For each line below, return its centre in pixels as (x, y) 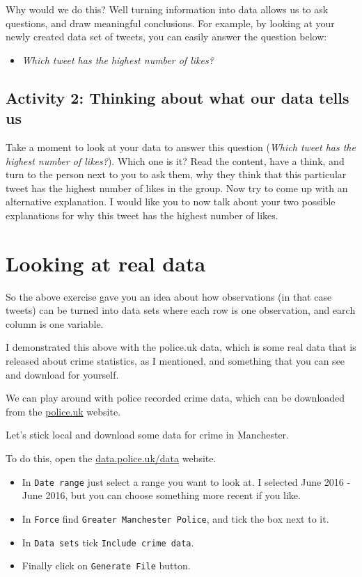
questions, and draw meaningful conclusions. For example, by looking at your (170, 23)
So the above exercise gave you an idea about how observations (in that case (169, 296)
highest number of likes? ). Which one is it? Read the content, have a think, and (175, 160)
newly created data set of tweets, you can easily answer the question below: (166, 37)
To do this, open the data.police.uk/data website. (111, 458)
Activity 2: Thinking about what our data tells (178, 97)
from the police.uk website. (63, 411)
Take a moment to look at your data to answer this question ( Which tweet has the (181, 147)
